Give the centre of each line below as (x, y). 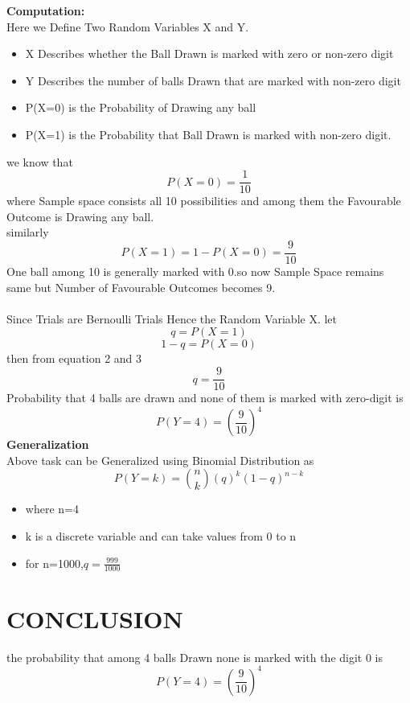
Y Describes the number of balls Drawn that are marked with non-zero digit (213, 80)
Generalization (48, 444)
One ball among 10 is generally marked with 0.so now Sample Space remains (195, 271)
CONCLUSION (95, 618)
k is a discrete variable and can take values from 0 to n (161, 535)
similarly (28, 232)
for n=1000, (54, 563)
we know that (40, 161)
